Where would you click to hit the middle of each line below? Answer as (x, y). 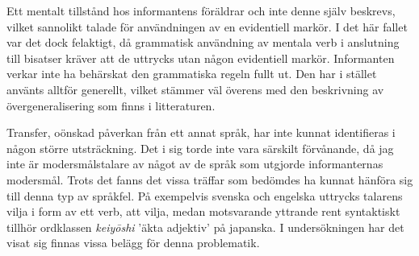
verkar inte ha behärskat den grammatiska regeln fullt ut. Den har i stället (192, 74)
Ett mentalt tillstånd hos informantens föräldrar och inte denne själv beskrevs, (201, 10)
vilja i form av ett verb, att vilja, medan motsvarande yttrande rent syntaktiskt (203, 211)
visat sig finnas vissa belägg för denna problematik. (133, 243)
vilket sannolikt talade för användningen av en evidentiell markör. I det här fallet (207, 26)
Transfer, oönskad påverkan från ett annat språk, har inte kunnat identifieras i (201, 132)
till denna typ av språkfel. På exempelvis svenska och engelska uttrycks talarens (205, 195)
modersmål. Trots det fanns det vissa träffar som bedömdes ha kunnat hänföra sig (210, 179)
